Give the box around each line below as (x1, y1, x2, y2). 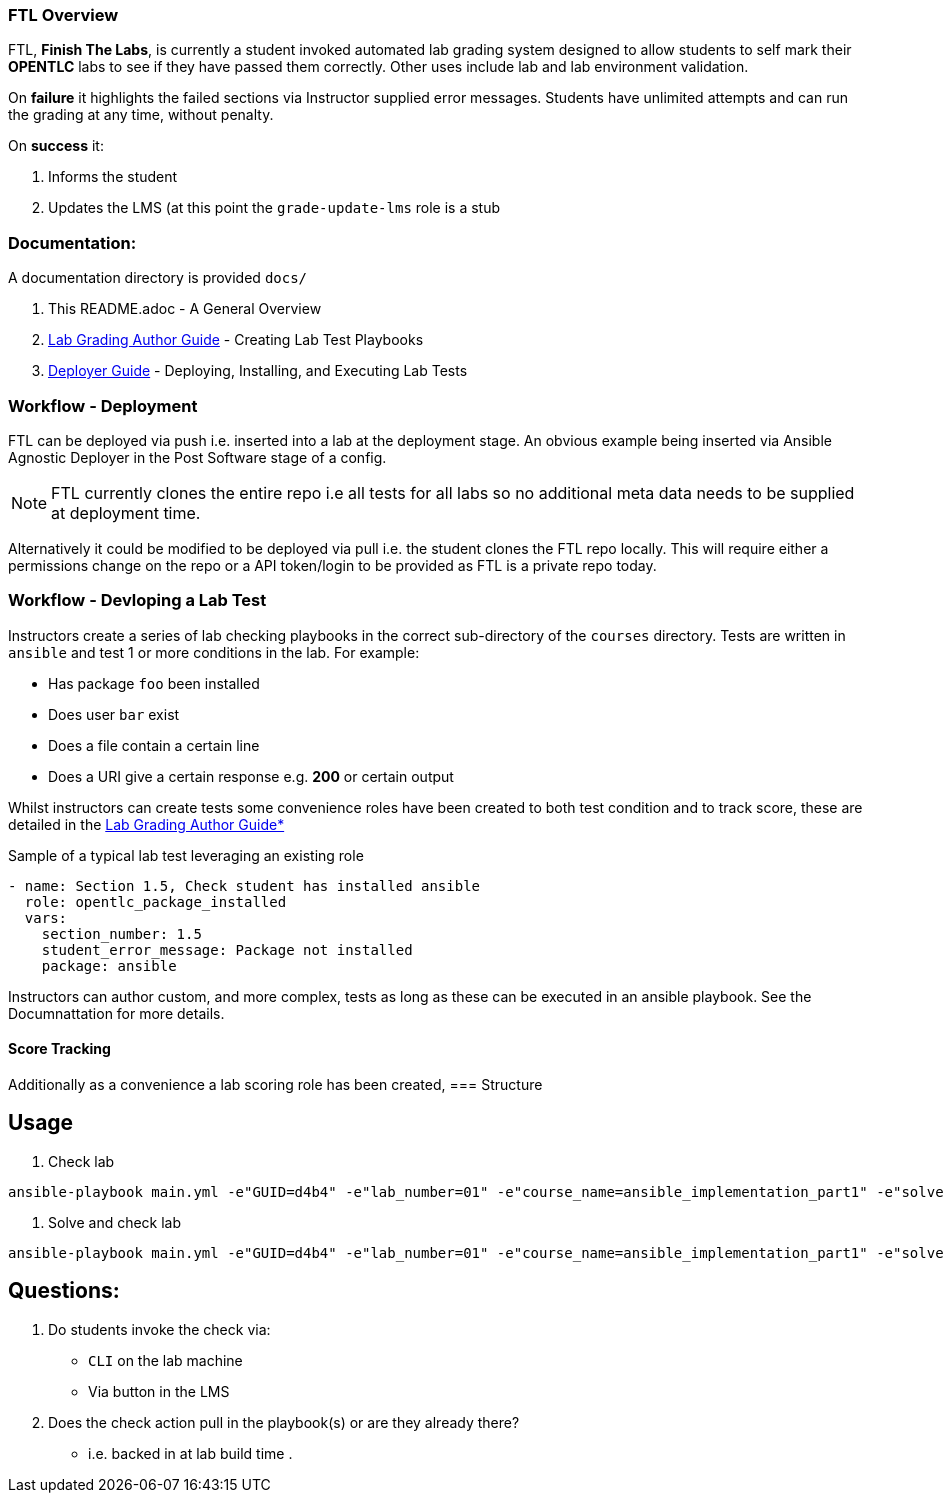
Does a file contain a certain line (48, 736, 260, 754)
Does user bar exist (48, 705, 180, 723)
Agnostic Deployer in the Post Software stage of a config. (8, 448, 387, 466)
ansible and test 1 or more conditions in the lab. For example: (8, 643, 420, 661)
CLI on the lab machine (88, 1351, 243, 1369)
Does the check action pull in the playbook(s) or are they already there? (48, 1413, 520, 1431)
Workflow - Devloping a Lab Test (8, 590, 267, 611)
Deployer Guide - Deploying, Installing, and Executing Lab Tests (48, 362, 468, 380)
